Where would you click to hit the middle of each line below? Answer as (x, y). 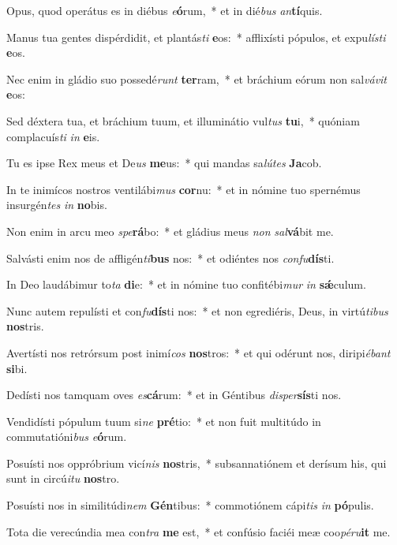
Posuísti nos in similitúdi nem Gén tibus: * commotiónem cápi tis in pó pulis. (190, 505)
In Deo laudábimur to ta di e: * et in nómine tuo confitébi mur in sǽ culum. (186, 284)
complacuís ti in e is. (53, 136)
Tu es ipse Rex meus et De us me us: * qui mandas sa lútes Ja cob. (164, 163)
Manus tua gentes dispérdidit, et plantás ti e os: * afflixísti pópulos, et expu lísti (196, 37)
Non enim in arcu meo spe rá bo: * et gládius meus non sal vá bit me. (170, 231)
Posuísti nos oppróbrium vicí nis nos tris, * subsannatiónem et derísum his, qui (197, 463)
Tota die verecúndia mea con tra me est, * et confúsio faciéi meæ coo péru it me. (198, 531)
